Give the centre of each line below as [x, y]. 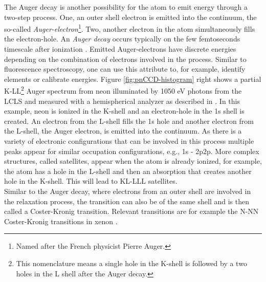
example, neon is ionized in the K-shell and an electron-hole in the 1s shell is [124, 111]
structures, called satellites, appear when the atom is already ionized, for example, [133, 161]
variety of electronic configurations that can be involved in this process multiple [129, 141]
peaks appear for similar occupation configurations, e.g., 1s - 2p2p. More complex [132, 151]
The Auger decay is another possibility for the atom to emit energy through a [126, 7]
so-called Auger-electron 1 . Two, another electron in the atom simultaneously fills [130, 28]
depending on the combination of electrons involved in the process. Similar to [125, 59]
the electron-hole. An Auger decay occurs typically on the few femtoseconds [122, 39]
